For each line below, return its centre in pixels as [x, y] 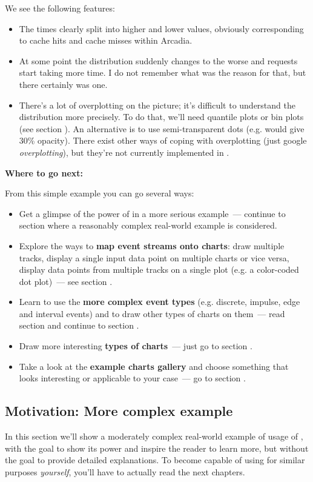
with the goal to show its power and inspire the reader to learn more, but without [157, 448]
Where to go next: [44, 172]
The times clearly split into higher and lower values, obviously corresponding [161, 28]
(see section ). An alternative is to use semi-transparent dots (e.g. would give [162, 128]
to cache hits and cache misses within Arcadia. [106, 40]
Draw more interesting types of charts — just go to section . [136, 346]
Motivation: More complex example [119, 411]
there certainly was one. [63, 84]
